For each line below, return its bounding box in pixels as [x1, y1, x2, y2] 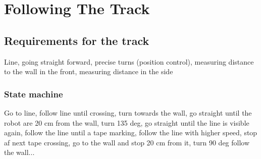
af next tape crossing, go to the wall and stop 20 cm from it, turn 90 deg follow [4, 137, 250, 147]
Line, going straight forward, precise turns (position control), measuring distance [4, 56, 254, 67]
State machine [4, 87, 63, 100]
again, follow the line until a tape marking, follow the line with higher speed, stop [4, 127, 257, 138]
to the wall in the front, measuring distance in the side [4, 66, 173, 77]
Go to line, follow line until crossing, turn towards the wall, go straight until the [4, 107, 252, 118]
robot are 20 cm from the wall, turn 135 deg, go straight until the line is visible [4, 117, 249, 128]
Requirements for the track [4, 32, 149, 48]
